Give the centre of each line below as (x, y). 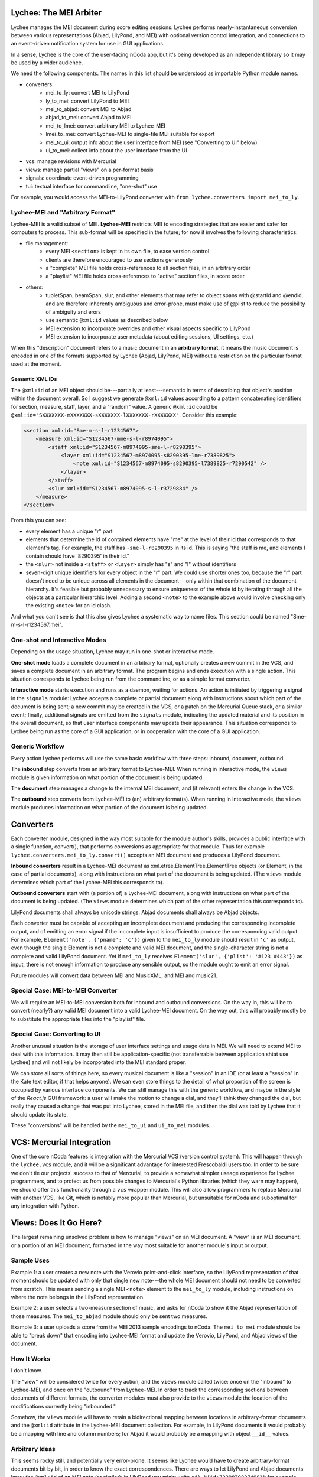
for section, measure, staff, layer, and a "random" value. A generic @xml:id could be (114, 406)
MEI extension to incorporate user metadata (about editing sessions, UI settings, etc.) (150, 337)
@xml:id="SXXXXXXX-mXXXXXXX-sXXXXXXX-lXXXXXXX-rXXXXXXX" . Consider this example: (125, 415)
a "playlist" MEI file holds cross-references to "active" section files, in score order (145, 276)
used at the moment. (36, 364)
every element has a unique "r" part (69, 531)
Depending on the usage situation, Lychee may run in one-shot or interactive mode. (113, 652)
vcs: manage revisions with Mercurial (71, 161)
